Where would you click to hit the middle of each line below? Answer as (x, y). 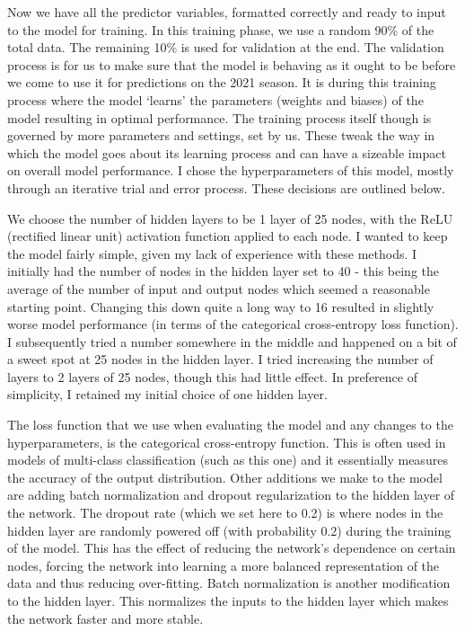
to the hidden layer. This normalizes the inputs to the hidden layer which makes (228, 600)
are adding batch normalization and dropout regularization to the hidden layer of (231, 495)
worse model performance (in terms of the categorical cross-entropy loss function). (233, 324)
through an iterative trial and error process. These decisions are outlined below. (226, 187)
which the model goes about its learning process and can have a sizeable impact (227, 152)
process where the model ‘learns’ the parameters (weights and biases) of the (215, 99)
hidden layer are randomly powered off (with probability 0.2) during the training (229, 530)
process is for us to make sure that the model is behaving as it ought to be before (232, 64)
